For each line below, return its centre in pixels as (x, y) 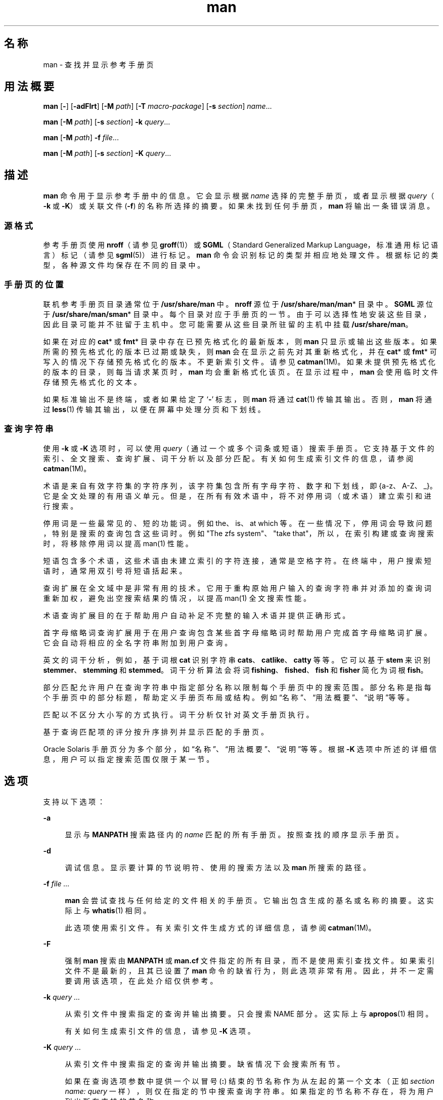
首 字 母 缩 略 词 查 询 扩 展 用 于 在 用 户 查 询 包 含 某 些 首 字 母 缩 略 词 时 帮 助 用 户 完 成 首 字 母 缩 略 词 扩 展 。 (237, 632)
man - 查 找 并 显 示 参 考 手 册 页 (98, 64)
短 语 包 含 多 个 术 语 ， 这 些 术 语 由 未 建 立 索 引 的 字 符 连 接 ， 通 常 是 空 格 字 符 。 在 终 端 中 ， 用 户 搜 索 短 (237, 560)
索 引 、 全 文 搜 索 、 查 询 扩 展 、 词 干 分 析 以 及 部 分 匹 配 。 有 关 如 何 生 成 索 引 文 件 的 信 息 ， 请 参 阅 (228, 458)
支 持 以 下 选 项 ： (74, 802)
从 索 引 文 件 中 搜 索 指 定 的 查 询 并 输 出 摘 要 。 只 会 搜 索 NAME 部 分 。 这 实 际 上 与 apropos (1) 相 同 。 (249, 1014)
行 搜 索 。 (60, 506)
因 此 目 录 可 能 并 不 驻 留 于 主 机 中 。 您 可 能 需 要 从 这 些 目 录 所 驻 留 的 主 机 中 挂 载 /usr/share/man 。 (228, 324)
